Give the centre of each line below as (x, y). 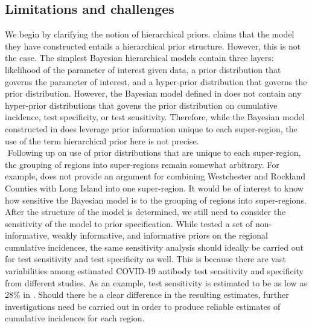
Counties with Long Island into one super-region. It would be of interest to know (154, 188)
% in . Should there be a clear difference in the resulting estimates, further (151, 294)
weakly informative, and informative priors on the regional (160, 235)
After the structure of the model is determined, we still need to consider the (145, 212)
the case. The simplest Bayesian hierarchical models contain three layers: (139, 58)
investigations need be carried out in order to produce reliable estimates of (143, 306)
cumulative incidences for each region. (75, 318)
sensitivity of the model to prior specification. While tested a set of (129, 223)
